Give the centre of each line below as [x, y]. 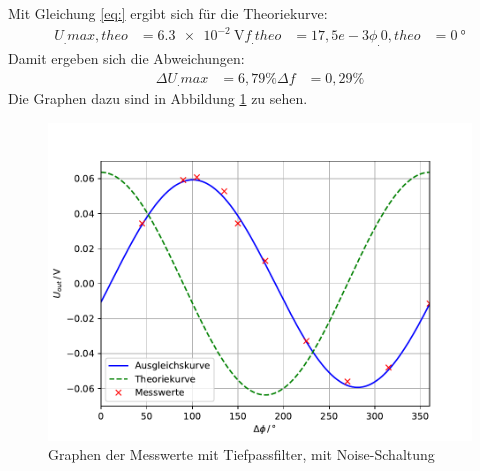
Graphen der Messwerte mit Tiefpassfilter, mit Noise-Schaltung [241, 454]
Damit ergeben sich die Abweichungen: [126, 57]
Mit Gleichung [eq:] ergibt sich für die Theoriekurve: [168, 13]
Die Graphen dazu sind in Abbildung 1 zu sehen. [158, 98]
